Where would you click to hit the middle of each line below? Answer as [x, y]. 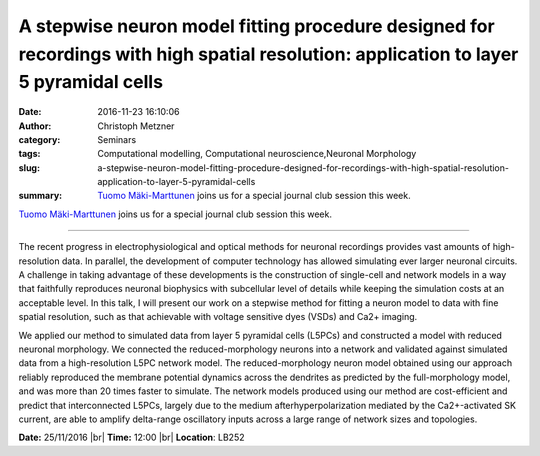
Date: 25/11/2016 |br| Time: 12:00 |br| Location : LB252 [131, 437]
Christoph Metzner [136, 126]
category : [39, 139]
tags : [29, 154]
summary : [40, 196]
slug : [29, 167]
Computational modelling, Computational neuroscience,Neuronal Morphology [257, 154]
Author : [35, 126]
